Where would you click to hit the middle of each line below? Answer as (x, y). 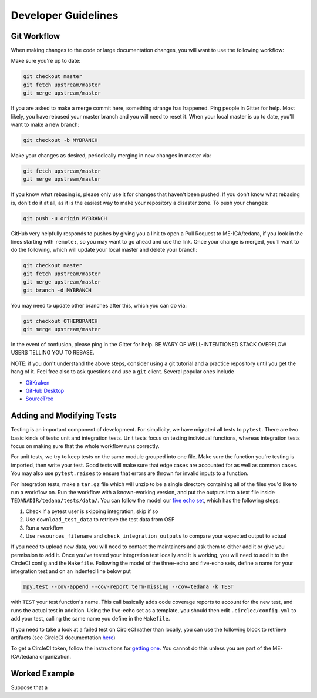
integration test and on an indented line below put (71, 571)
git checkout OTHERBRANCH (60, 321)
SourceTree (40, 399)
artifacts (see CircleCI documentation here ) (63, 638)
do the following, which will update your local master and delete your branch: (104, 250)
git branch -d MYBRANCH (58, 290)
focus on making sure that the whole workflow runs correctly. (85, 446)
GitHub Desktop (45, 390)
